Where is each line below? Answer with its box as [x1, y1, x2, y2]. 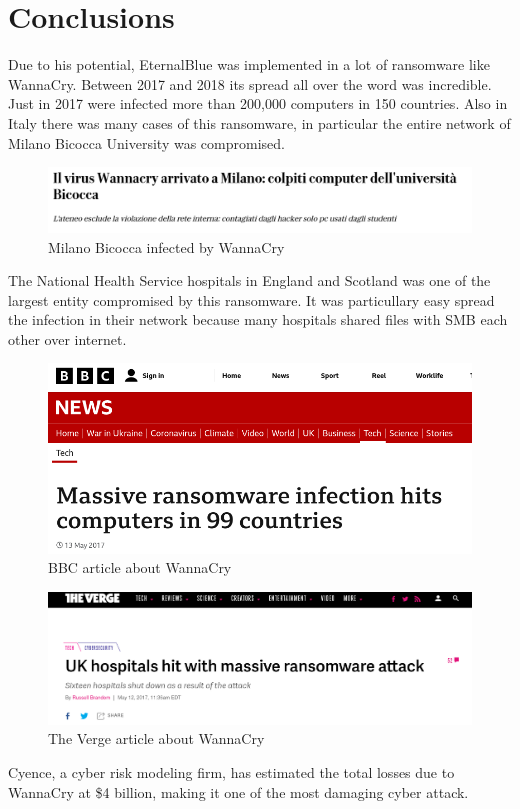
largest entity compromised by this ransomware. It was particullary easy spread [8, 289, 495, 310]
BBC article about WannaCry [48, 557, 232, 578]
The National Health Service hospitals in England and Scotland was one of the [8, 270, 491, 291]
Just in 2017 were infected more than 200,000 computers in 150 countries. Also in [8, 93, 508, 114]
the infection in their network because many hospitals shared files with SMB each [8, 309, 508, 330]
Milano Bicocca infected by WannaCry [48, 236, 285, 257]
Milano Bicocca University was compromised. [8, 132, 285, 153]
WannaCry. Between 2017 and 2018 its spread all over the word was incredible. [8, 73, 492, 94]
